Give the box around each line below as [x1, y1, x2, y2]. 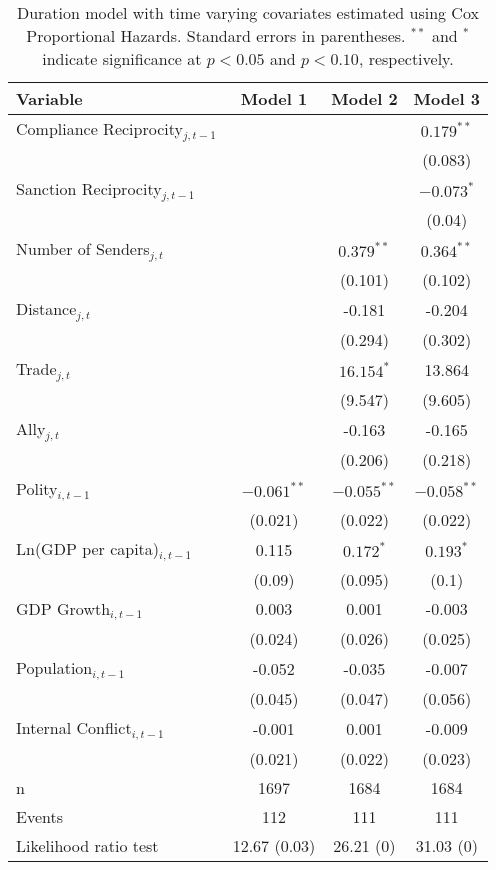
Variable [16, 87, 83, 110]
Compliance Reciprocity [16, 117, 183, 140]
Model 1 [240, 87, 308, 110]
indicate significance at [42, 47, 202, 70]
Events [16, 805, 63, 829]
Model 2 [331, 87, 398, 110]
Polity [16, 476, 58, 500]
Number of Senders [16, 236, 150, 260]
